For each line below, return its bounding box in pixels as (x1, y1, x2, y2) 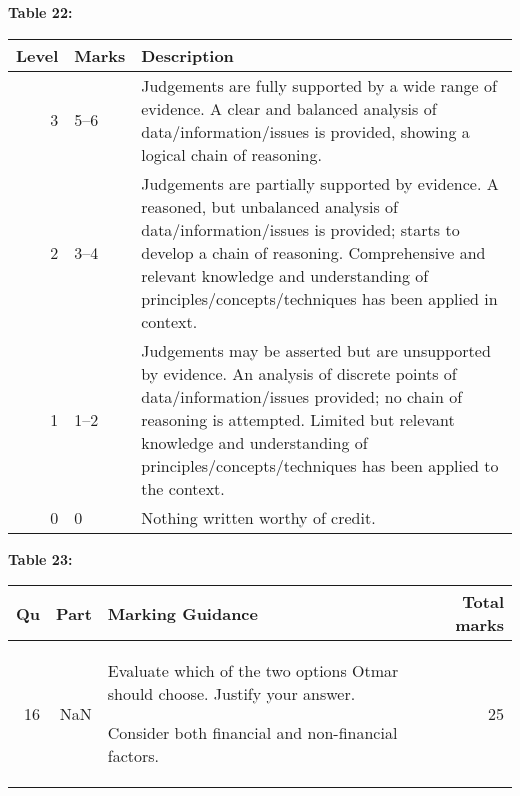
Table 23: (8, 548, 73, 569)
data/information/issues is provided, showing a (141, 119, 470, 143)
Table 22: (8, 2, 73, 22)
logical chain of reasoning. (141, 142, 322, 166)
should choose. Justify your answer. (107, 682, 356, 706)
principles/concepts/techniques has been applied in (141, 286, 498, 310)
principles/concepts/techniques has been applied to (141, 453, 499, 477)
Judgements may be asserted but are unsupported (141, 338, 491, 362)
